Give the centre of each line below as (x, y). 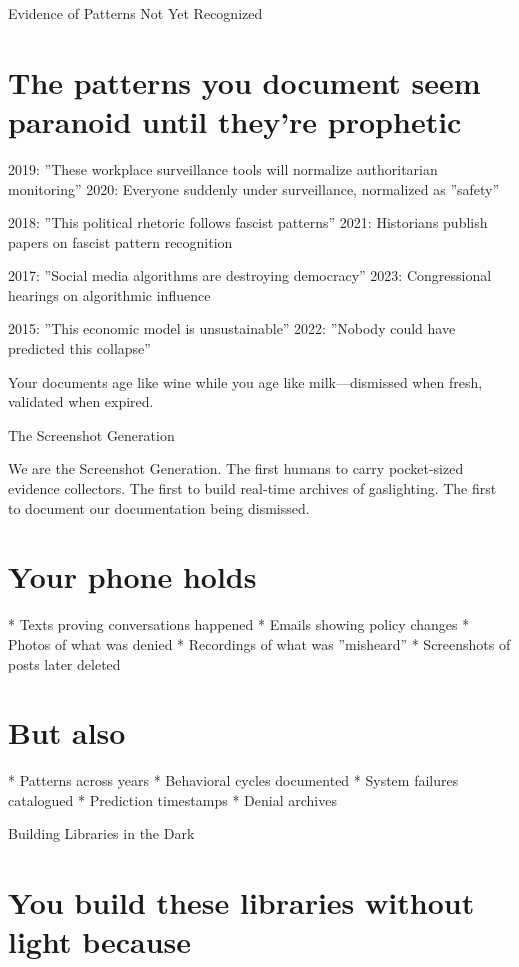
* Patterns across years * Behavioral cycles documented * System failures (233, 780)
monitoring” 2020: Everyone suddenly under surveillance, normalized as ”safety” (254, 188)
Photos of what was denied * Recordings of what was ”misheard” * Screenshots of (259, 643)
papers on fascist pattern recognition (120, 241)
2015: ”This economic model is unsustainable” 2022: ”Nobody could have (232, 328)
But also (67, 732)
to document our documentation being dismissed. (159, 507)
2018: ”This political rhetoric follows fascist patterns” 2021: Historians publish (248, 222)
